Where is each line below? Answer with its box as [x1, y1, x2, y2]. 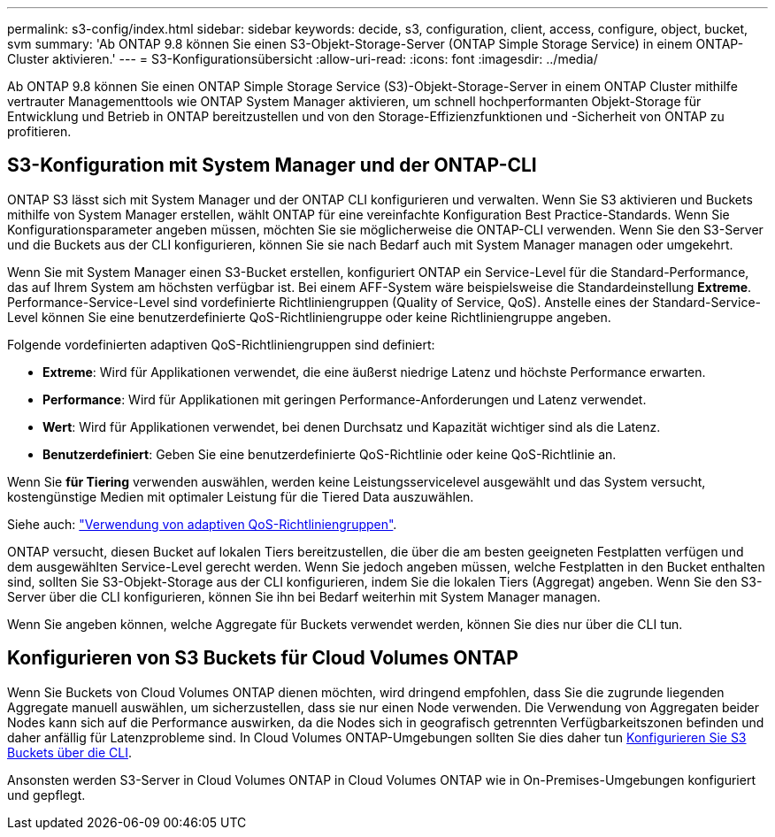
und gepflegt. [7, 787, 86, 802]
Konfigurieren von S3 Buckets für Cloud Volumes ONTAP [7, 647, 518, 670]
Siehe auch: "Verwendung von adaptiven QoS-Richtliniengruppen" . [7, 516, 397, 532]
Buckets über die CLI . [7, 744, 132, 760]
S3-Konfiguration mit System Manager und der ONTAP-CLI [7, 154, 537, 177]
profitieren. [7, 124, 72, 139]
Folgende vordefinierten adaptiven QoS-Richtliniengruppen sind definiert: [7, 336, 435, 352]
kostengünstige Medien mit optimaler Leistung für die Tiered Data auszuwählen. [7, 488, 474, 504]
